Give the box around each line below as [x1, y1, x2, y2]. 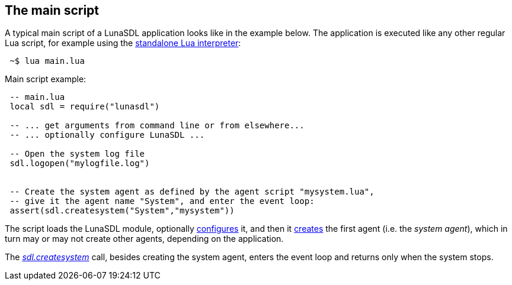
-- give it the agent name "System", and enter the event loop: [9, 196, 315, 206]
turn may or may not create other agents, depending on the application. [5, 234, 284, 244]
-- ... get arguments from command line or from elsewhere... [9, 121, 305, 131]
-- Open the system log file [9, 149, 145, 159]
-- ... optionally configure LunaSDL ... [9, 130, 205, 140]
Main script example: [5, 74, 87, 85]
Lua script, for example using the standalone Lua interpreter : [5, 38, 241, 48]
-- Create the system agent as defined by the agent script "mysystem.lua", [9, 187, 375, 197]
